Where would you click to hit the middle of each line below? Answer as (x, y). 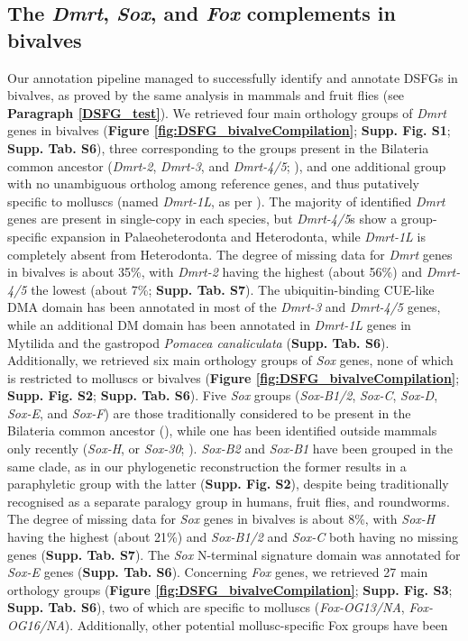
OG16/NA (36, 625)
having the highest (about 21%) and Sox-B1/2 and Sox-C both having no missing (233, 537)
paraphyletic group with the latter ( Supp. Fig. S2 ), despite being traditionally (228, 484)
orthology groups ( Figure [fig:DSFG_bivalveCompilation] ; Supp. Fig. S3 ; (230, 589)
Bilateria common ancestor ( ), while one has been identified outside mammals (222, 430)
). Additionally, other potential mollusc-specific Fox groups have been (256, 625)
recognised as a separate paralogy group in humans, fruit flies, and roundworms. (229, 501)
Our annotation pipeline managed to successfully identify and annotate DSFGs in (233, 77)
